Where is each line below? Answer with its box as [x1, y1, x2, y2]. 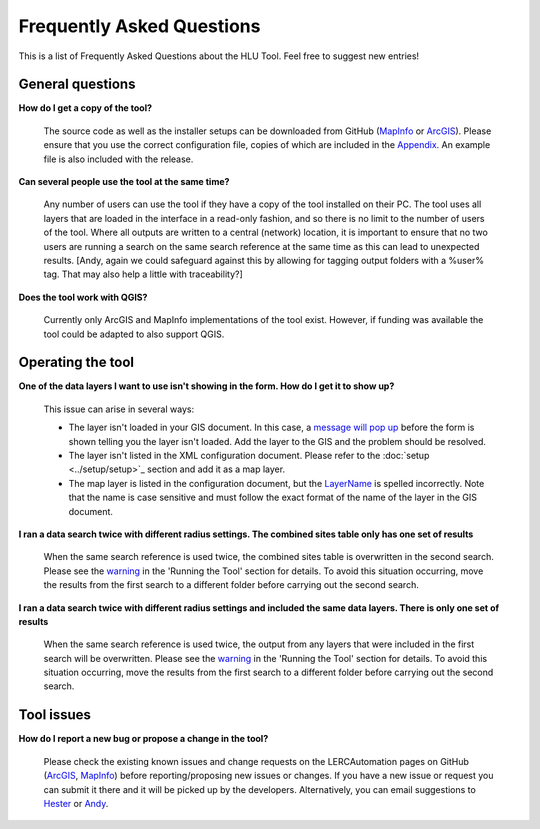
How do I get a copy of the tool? [18, 102, 153, 114]
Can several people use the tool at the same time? [18, 176, 230, 188]
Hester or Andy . [43, 797, 109, 809]
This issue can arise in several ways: [43, 403, 195, 415]
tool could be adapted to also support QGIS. [43, 328, 225, 340]
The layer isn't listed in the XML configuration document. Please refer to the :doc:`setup [68, 450, 430, 461]
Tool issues [18, 706, 92, 724]
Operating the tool [18, 354, 135, 371]
